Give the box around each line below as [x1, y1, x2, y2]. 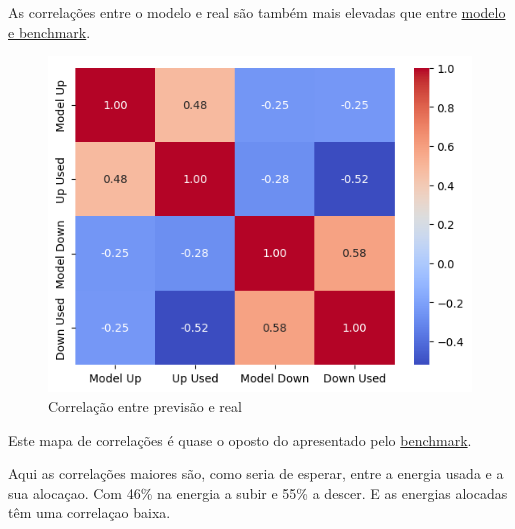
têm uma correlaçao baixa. [8, 502, 171, 523]
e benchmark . [8, 21, 91, 42]
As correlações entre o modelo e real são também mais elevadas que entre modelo [8, 2, 506, 22]
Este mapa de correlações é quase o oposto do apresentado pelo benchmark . [8, 429, 472, 450]
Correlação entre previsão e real [48, 396, 242, 417]
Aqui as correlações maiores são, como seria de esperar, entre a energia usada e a [8, 463, 504, 484]
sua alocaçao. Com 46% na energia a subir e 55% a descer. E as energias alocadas [8, 482, 508, 503]
